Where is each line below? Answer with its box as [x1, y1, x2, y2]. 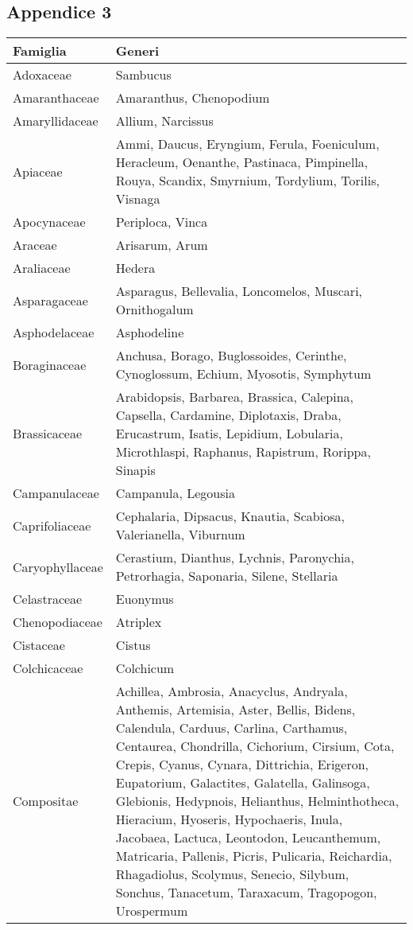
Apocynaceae [13, 212, 86, 232]
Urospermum [115, 901, 188, 920]
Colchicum [115, 659, 175, 678]
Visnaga [115, 189, 160, 208]
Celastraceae [13, 590, 83, 609]
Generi [115, 41, 160, 60]
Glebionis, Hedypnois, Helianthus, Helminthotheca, [115, 792, 399, 811]
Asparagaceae [13, 290, 88, 309]
